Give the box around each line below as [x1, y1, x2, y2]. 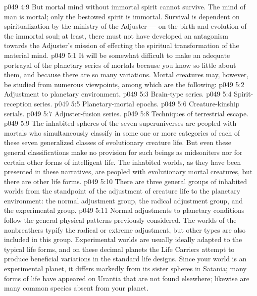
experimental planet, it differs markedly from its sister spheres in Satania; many [4, 263, 247, 274]
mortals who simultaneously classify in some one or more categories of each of [4, 127, 240, 138]
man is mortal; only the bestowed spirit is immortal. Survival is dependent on [4, 11, 240, 21]
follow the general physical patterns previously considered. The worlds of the [4, 215, 237, 225]
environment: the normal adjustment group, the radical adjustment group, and [4, 195, 243, 205]
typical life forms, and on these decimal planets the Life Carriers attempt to [4, 244, 235, 254]
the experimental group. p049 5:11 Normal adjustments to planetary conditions [4, 205, 245, 215]
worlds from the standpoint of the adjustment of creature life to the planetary [4, 186, 241, 196]
